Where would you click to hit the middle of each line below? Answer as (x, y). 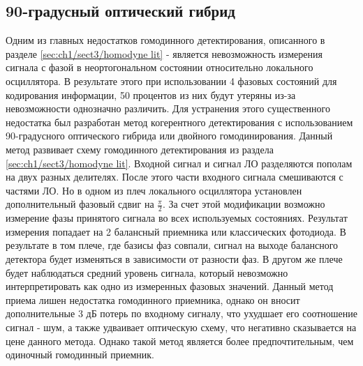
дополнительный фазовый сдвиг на (80, 204)
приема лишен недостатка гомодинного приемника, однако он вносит (153, 299)
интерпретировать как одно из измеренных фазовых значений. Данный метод (170, 286)
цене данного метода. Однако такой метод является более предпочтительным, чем (180, 341)
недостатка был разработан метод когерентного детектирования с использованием (179, 122)
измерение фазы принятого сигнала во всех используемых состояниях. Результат (177, 218)
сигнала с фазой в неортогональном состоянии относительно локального (160, 67)
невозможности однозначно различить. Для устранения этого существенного (168, 108)
